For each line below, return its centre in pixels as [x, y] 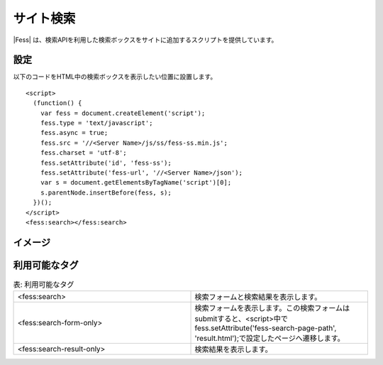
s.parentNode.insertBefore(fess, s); [106, 192]
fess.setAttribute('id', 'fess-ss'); [106, 163]
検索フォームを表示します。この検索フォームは [272, 308]
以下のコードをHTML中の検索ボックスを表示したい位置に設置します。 [115, 77]
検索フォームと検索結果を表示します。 [258, 297]
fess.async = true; [74, 133]
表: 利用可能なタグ [44, 285]
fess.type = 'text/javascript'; [96, 123]
